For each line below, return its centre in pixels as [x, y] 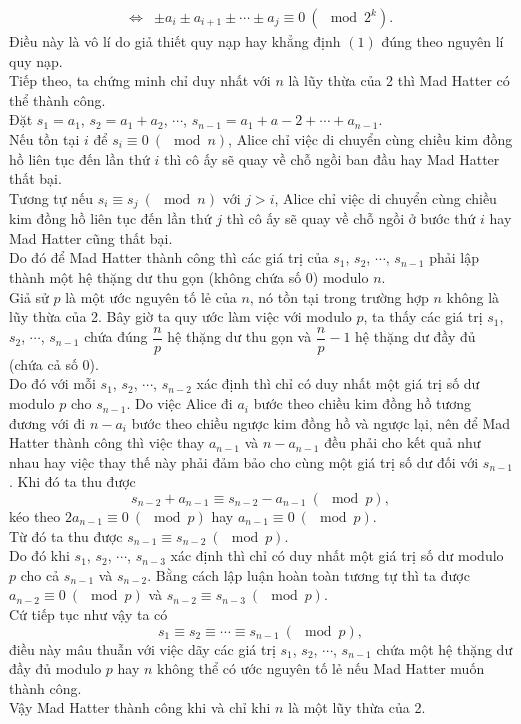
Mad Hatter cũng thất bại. [91, 237]
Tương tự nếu [51, 197]
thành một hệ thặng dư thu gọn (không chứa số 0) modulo [189, 277]
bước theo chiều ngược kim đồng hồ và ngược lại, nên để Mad [321, 422]
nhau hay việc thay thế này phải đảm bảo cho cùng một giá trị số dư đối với [244, 461]
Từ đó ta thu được [66, 535]
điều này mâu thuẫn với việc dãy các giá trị [142, 648]
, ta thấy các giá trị [423, 316]
